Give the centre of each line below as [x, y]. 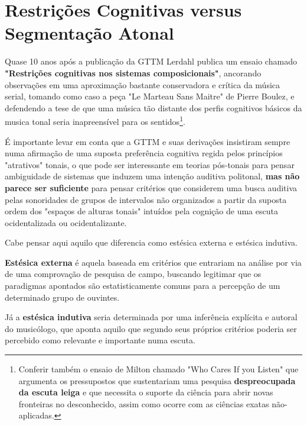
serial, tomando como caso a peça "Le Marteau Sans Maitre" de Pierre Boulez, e [150, 96]
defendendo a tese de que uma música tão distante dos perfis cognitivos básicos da [153, 107]
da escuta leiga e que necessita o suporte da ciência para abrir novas [146, 392]
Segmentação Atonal [89, 33]
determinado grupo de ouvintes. [62, 297]
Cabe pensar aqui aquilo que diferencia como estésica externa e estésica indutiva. [151, 242]
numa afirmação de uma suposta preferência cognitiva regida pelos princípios [144, 153]
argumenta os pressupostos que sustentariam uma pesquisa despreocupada [157, 380]
